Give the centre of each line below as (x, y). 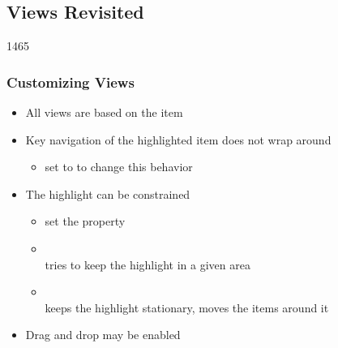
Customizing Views (71, 82)
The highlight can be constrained (108, 193)
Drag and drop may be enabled (103, 335)
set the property (85, 221)
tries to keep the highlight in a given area (148, 264)
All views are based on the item (104, 112)
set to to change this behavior (119, 167)
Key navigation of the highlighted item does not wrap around (178, 139)
